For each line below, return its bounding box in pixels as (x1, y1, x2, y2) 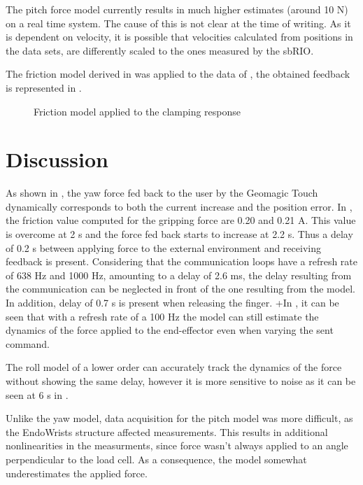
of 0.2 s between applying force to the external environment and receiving (6, 240, 321, 255)
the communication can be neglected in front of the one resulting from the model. (6, 281, 355, 296)
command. (6, 336, 50, 351)
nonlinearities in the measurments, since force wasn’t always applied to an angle (6, 438, 348, 453)
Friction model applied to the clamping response (34, 104, 241, 118)
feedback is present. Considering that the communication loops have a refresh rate (6, 254, 358, 269)
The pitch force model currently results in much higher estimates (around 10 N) (6, 2, 348, 16)
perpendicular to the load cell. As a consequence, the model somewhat (6, 451, 307, 466)
